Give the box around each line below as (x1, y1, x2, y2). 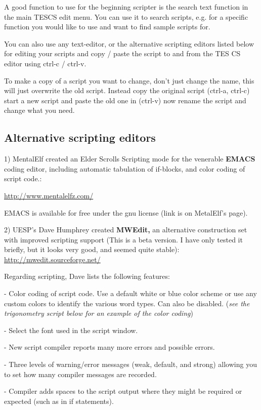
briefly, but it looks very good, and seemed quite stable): (4, 244, 180, 255)
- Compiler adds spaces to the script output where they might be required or (4, 386, 242, 396)
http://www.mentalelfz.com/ (4, 190, 94, 200)
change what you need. (4, 105, 75, 115)
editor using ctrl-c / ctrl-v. (4, 58, 86, 68)
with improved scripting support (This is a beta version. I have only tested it (4, 234, 243, 244)
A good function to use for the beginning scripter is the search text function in (4, 2, 248, 12)
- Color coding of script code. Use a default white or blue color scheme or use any (4, 288, 257, 299)
